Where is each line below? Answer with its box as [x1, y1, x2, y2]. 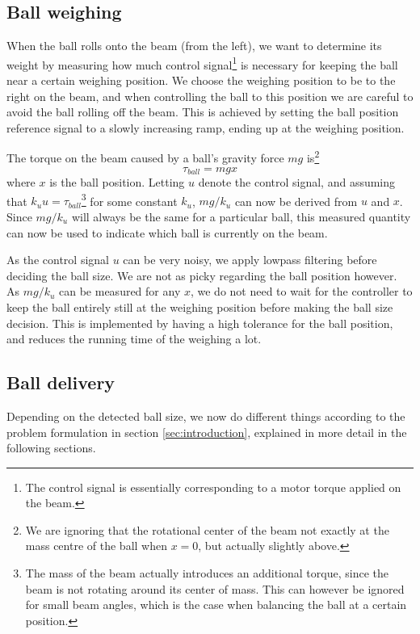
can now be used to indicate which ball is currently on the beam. [6, 224, 328, 241]
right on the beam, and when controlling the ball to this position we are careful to [6, 87, 414, 104]
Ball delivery [6, 370, 115, 395]
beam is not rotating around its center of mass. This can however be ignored [25, 580, 405, 597]
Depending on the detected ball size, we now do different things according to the [6, 407, 405, 424]
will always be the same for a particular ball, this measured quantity [71, 208, 411, 225]
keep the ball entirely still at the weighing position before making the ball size [6, 298, 393, 315]
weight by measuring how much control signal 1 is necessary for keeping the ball [6, 53, 398, 73]
